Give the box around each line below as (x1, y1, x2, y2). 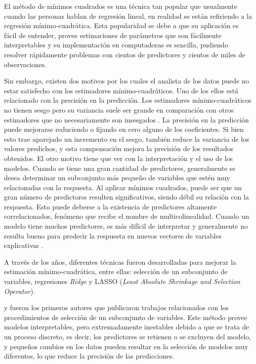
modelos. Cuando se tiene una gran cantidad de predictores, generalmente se (4, 162, 236, 173)
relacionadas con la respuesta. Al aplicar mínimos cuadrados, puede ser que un (4, 182, 242, 192)
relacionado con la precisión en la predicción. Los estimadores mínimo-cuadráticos (4, 95, 252, 105)
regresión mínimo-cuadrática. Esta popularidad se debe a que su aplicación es (4, 20, 239, 31)
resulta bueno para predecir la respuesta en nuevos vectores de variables (4, 230, 222, 241)
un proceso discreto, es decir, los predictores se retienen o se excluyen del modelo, (4, 331, 251, 341)
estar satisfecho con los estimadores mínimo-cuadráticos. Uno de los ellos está (4, 85, 239, 95)
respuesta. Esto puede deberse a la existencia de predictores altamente (4, 201, 217, 211)
